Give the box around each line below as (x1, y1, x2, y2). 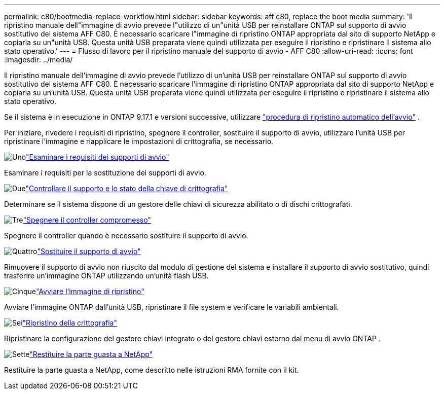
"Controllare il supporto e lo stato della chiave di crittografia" (25, 184, 228, 193)
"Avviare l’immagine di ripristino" (35, 287, 144, 296)
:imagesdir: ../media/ (4, 55, 73, 64)
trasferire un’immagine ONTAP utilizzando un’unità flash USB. (4, 271, 209, 280)
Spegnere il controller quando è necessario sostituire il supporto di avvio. (4, 231, 248, 240)
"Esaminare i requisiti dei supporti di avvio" (26, 153, 169, 161)
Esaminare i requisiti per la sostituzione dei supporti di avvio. (4, 168, 206, 177)
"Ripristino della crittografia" (22, 318, 118, 327)
